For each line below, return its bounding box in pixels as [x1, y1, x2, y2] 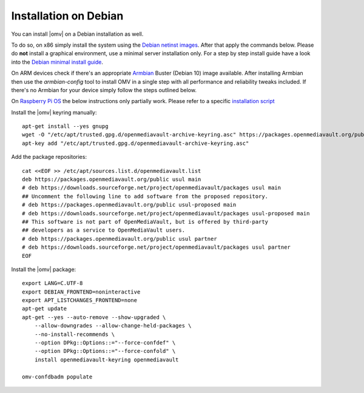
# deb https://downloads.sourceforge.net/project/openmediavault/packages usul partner [22, 244, 291, 251]
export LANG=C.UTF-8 [22, 280, 83, 287]
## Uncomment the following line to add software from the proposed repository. [22, 193, 269, 200]
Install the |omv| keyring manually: [11, 109, 97, 116]
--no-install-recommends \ [34, 331, 115, 338]
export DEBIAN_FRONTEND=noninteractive [22, 288, 141, 295]
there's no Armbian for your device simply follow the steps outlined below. [11, 86, 197, 93]
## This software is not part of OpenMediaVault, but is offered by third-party [22, 218, 269, 225]
